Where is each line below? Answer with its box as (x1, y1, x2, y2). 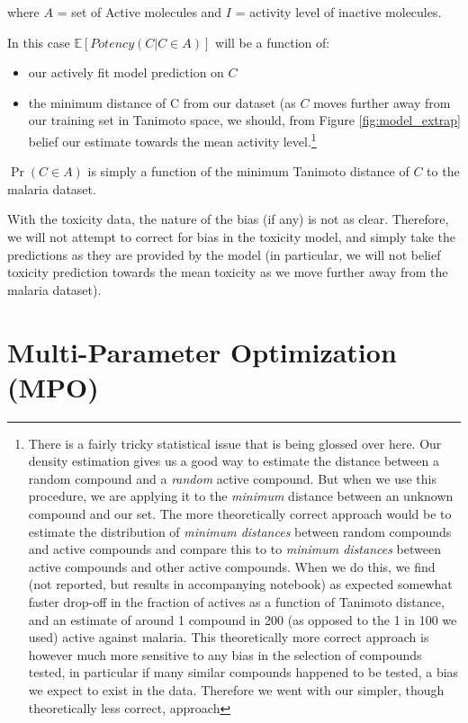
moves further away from (313, 93, 451, 112)
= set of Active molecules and (57, 3, 222, 21)
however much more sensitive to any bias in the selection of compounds (28, 645, 422, 664)
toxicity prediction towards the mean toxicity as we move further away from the (7, 263, 448, 281)
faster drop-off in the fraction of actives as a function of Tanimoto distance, (28, 593, 445, 611)
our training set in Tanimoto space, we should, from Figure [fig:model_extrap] (28, 111, 461, 129)
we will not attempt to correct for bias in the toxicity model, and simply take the (7, 228, 456, 245)
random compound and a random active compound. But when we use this (28, 469, 436, 487)
